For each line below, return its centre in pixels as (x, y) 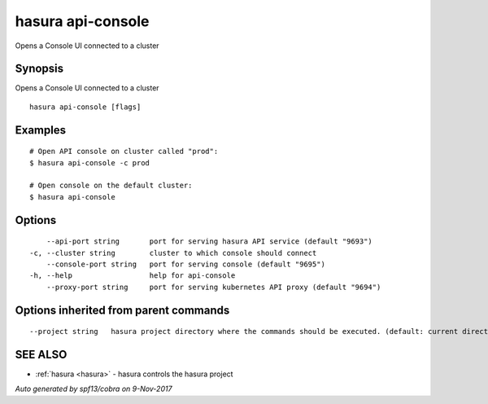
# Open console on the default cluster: (111, 186)
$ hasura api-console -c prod (90, 162)
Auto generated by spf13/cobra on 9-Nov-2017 (94, 389)
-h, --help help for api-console (133, 276)
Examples (41, 130)
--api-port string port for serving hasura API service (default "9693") (209, 242)
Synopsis (39, 69)
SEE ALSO (41, 355)
